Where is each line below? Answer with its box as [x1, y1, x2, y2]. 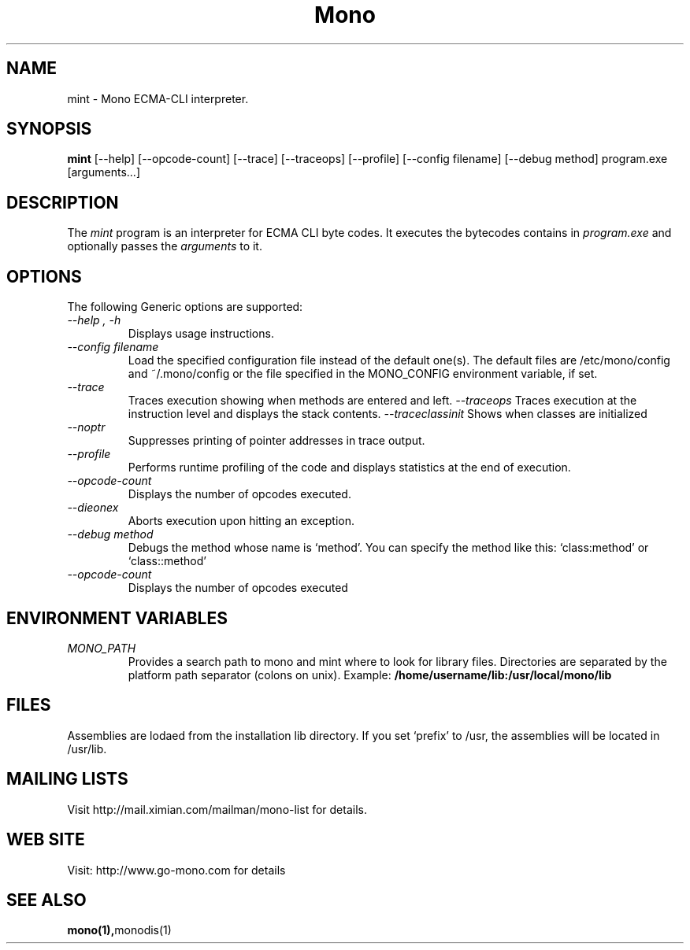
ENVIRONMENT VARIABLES [6, 608, 228, 628]
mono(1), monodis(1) [67, 923, 172, 937]
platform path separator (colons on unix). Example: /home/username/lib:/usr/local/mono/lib [128, 667, 612, 682]
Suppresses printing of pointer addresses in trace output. [128, 434, 425, 448]
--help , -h [67, 313, 121, 327]
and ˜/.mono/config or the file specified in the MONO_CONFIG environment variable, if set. [128, 367, 598, 381]
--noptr [67, 420, 106, 434]
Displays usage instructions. [128, 327, 274, 341]
